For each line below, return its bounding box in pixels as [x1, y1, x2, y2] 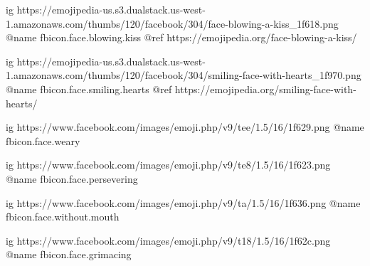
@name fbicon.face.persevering [6, 171, 138, 186]
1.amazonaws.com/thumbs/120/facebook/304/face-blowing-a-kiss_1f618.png [6, 16, 339, 31]
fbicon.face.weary [6, 133, 80, 148]
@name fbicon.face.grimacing [6, 247, 132, 262]
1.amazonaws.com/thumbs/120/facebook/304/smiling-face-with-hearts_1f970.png [6, 68, 361, 83]
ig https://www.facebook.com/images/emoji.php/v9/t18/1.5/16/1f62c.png [6, 233, 331, 248]
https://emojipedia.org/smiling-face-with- [174, 81, 356, 96]
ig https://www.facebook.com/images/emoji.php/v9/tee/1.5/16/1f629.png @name [6, 119, 364, 134]
